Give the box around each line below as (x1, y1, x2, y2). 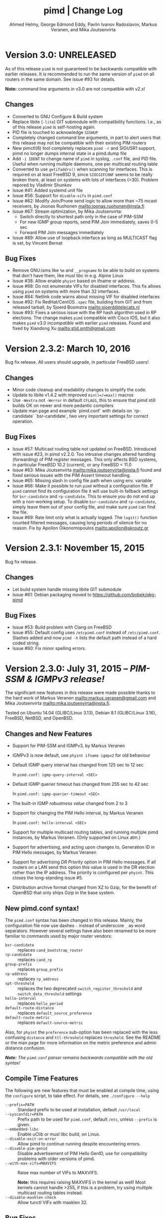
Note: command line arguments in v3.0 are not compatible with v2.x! (5, 86, 145, 92)
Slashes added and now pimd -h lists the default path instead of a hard (12, 635, 157, 641)
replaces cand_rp (17, 957, 52, 962)
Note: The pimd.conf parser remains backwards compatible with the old (5, 1055, 153, 1060)
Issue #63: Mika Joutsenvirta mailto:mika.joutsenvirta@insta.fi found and (12, 467, 162, 473)
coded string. (12, 640, 40, 646)
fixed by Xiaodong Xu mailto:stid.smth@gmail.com (12, 325, 115, 331)
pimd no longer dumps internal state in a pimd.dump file (12, 150, 127, 156)
